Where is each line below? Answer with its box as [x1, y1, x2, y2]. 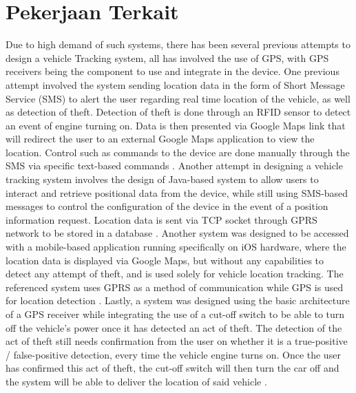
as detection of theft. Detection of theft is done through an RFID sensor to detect [6, 105, 351, 119]
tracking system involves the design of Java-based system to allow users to [6, 172, 319, 187]
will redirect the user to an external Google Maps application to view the [6, 131, 315, 146]
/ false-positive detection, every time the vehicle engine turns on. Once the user [6, 347, 341, 361]
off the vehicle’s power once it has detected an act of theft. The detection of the [6, 320, 342, 334]
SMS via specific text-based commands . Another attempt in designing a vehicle [6, 158, 343, 173]
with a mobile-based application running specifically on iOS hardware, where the [6, 240, 346, 254]
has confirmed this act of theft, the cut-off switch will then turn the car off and [6, 361, 339, 375]
